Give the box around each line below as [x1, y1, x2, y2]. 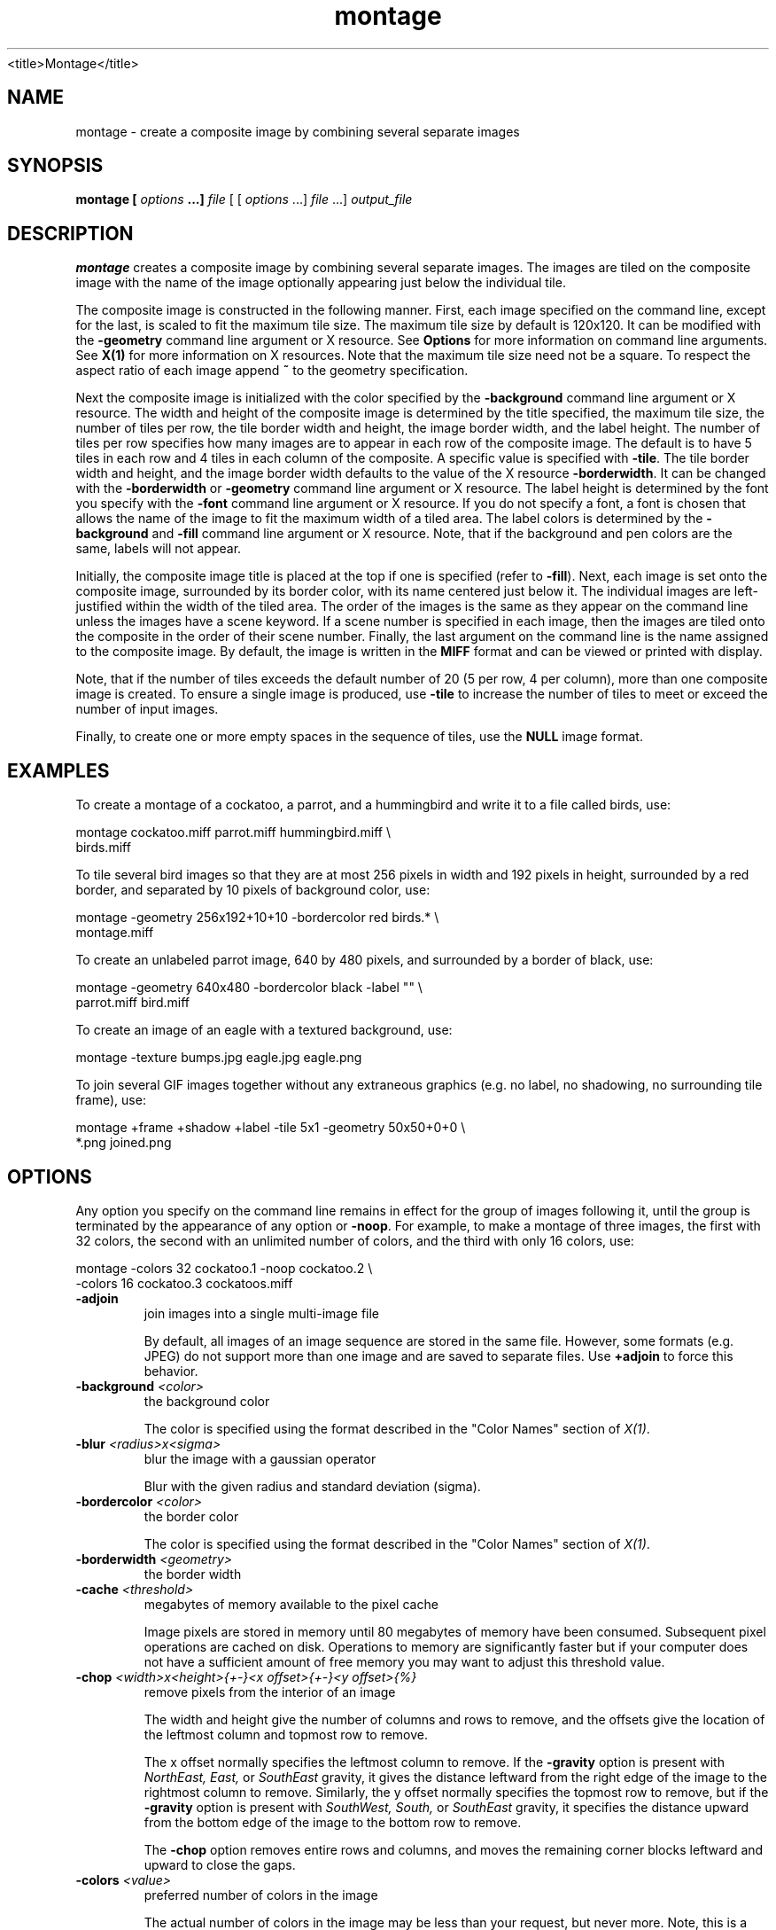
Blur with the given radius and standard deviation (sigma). [144, 1478, 481, 1494]
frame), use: [75, 1092, 146, 1108]
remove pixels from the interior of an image [144, 1684, 396, 1699]
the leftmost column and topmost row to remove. [144, 1726, 429, 1742]
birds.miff [75, 840, 131, 856]
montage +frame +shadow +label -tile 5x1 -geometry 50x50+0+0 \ [75, 1120, 466, 1136]
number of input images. [75, 701, 219, 717]
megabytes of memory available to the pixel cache [144, 1596, 438, 1612]
